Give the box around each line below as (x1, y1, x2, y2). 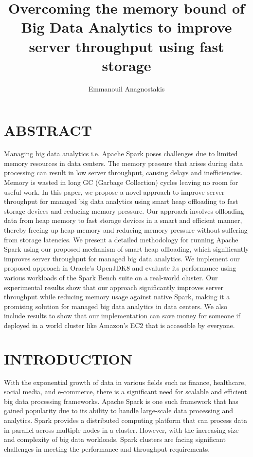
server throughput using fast (29, 36, 224, 56)
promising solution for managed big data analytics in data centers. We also (4, 301, 228, 311)
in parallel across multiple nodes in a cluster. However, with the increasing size (4, 424, 239, 435)
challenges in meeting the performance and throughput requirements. (4, 443, 210, 454)
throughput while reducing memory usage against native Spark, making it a (4, 292, 230, 302)
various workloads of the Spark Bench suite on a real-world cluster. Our (4, 272, 218, 282)
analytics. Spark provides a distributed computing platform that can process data (4, 415, 247, 425)
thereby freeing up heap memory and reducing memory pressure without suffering (4, 224, 248, 235)
